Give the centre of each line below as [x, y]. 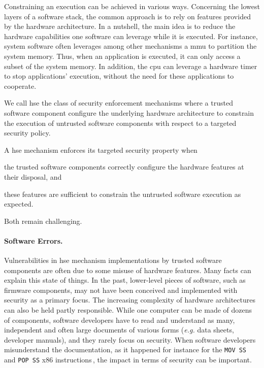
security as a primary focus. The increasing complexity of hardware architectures [130, 300]
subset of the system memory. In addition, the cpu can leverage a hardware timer [131, 66]
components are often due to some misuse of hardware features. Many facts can [128, 270]
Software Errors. [34, 240]
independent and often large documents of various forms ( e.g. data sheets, [119, 330]
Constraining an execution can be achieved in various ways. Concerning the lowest [132, 6]
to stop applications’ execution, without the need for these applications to [119, 76]
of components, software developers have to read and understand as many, [120, 320]
